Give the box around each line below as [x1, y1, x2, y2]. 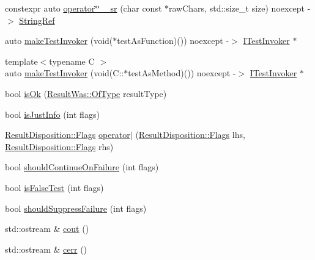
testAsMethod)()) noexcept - [128, 67, 236, 79]
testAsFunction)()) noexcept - [117, 34, 229, 47]
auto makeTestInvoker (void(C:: [5, 67, 124, 79]
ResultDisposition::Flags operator [5, 128, 130, 141]
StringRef [19, 13, 55, 26]
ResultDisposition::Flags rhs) [5, 140, 114, 153]
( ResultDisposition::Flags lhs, [135, 128, 245, 141]
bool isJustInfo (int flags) [5, 107, 100, 120]
